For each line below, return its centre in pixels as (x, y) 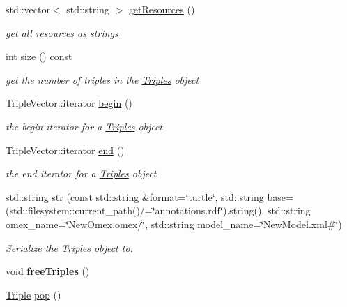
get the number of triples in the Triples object (102, 79)
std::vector (28, 9)
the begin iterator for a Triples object (84, 126)
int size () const (39, 56)
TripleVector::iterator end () (65, 150)
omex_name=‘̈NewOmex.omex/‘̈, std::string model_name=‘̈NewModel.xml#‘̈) (174, 224)
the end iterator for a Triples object (81, 173)
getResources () (162, 9)
